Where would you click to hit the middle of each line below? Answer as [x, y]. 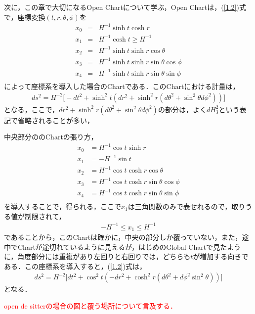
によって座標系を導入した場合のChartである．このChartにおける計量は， [122, 86]
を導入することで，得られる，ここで [63, 206]
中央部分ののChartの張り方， [51, 137]
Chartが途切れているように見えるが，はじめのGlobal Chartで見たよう [129, 247]
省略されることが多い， [56, 120]
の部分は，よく [182, 109]
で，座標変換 [25, 17]
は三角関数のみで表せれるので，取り [187, 206]
